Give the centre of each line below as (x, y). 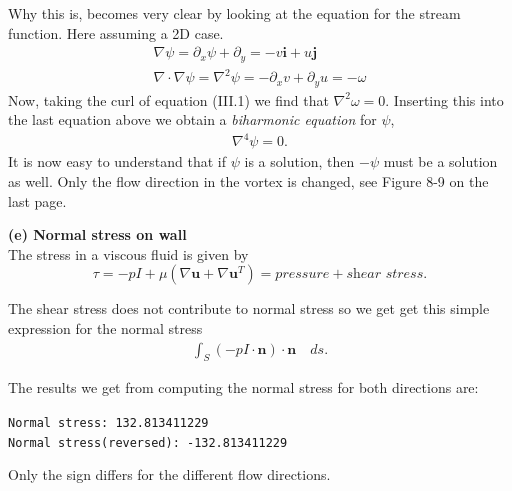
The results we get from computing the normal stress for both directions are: (243, 387)
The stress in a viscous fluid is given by (128, 253)
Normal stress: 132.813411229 (108, 422)
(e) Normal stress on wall (97, 234)
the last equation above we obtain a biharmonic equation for (192, 119)
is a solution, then (299, 161)
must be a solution (440, 161)
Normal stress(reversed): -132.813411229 (148, 442)
